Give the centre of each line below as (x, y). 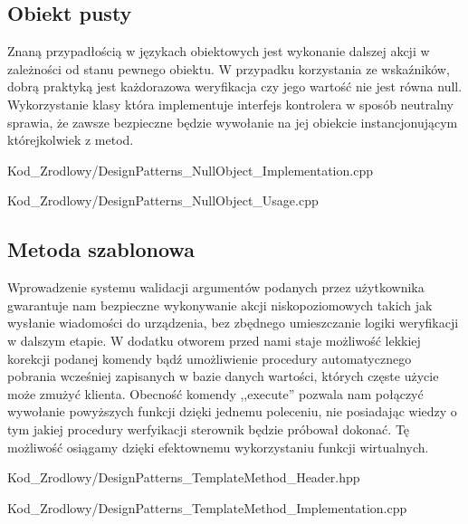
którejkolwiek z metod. (71, 140)
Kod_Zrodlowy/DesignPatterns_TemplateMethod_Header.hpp (184, 477)
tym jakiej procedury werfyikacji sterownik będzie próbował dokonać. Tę (209, 429)
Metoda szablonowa (101, 249)
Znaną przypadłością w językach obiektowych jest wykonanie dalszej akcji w (219, 51)
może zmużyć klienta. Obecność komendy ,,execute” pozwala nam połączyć (215, 393)
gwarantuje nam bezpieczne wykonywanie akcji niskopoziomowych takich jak (220, 305)
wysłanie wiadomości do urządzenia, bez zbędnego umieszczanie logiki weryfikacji (233, 323)
